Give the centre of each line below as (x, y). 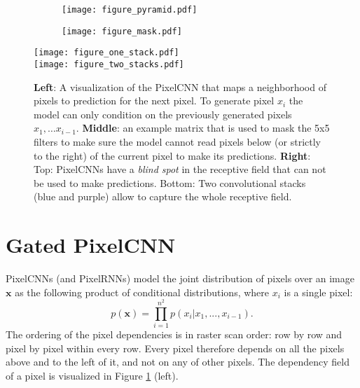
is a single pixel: (318, 292)
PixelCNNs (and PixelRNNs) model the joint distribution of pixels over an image (180, 278)
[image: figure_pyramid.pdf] (130, 10)
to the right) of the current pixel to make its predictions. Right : (172, 155)
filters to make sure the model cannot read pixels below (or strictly (177, 141)
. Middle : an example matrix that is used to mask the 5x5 (203, 128)
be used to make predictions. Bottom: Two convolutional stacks (170, 182)
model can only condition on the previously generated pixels (163, 114)
